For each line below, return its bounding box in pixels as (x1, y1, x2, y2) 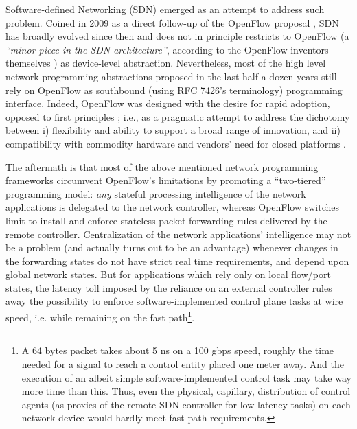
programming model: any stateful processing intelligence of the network (5, 186, 306, 200)
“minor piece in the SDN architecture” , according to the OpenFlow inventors (5, 42, 329, 56)
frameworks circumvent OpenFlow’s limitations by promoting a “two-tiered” (5, 173, 326, 187)
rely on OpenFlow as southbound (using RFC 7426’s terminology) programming (5, 82, 343, 97)
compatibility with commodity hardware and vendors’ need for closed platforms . (5, 136, 346, 150)
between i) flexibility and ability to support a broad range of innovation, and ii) (5, 123, 341, 137)
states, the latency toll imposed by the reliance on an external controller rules (5, 280, 332, 294)
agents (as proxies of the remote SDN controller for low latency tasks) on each (21, 397, 351, 411)
